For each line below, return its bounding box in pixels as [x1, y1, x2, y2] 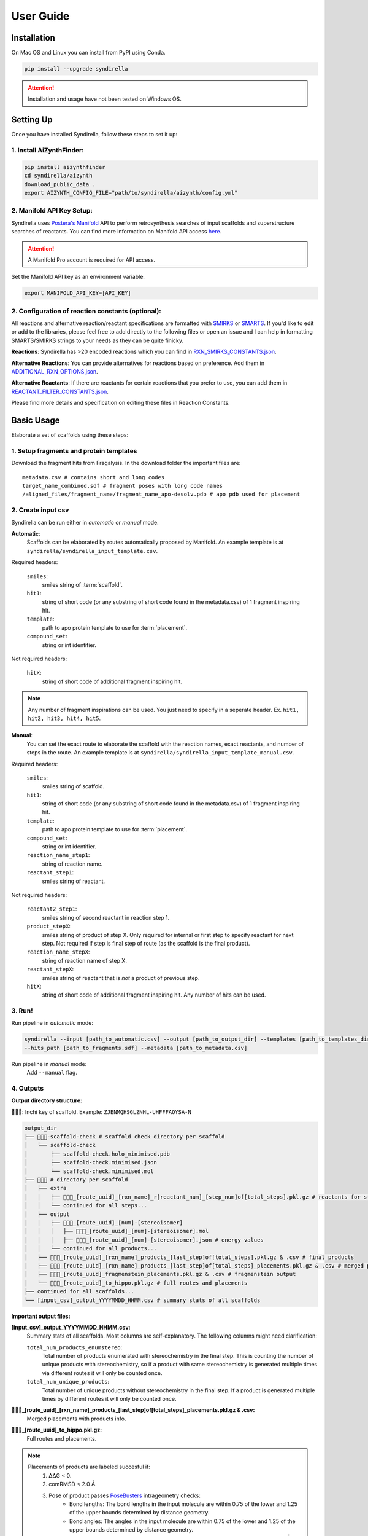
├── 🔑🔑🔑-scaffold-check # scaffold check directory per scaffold [24, 1134, 225, 1140]
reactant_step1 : [26, 869, 74, 876]
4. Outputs [11, 1084, 44, 1092]
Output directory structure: [11, 1097, 83, 1104]
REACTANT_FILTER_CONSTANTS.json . [11, 388, 109, 395]
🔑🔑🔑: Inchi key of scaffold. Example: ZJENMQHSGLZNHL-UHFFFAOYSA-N [11, 1108, 191, 1115]
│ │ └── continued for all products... [24, 1245, 158, 1252]
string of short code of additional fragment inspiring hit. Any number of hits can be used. [42, 991, 266, 998]
